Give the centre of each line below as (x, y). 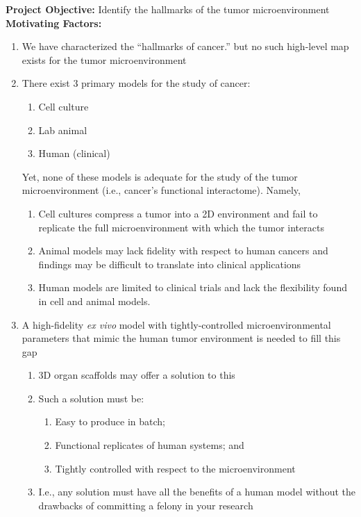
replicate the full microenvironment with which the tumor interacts (181, 227)
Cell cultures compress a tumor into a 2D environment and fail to (178, 213)
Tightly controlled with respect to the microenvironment (175, 468)
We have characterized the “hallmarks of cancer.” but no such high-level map (185, 46)
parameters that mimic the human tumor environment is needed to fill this (181, 338)
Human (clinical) (74, 153)
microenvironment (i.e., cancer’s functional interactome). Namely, (161, 190)
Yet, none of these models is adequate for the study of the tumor (160, 176)
